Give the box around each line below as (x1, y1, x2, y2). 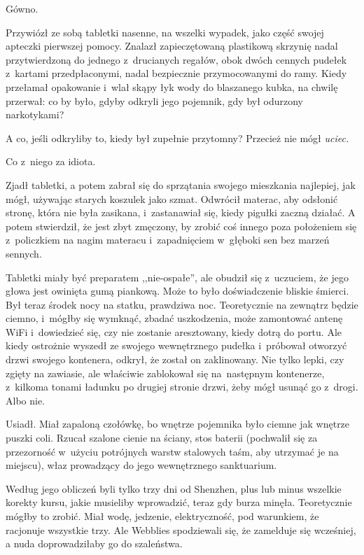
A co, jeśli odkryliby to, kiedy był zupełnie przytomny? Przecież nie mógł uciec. (6, 130, 349, 145)
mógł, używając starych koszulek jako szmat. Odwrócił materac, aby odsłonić (6, 191, 338, 206)
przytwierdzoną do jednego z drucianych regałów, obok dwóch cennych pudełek (6, 52, 347, 66)
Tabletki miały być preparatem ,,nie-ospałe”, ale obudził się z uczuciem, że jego (6, 269, 349, 284)
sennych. (6, 246, 42, 260)
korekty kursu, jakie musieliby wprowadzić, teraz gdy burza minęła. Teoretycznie (6, 495, 352, 510)
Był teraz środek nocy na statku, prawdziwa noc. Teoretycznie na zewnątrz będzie (6, 297, 358, 311)
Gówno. (6, 1, 38, 15)
